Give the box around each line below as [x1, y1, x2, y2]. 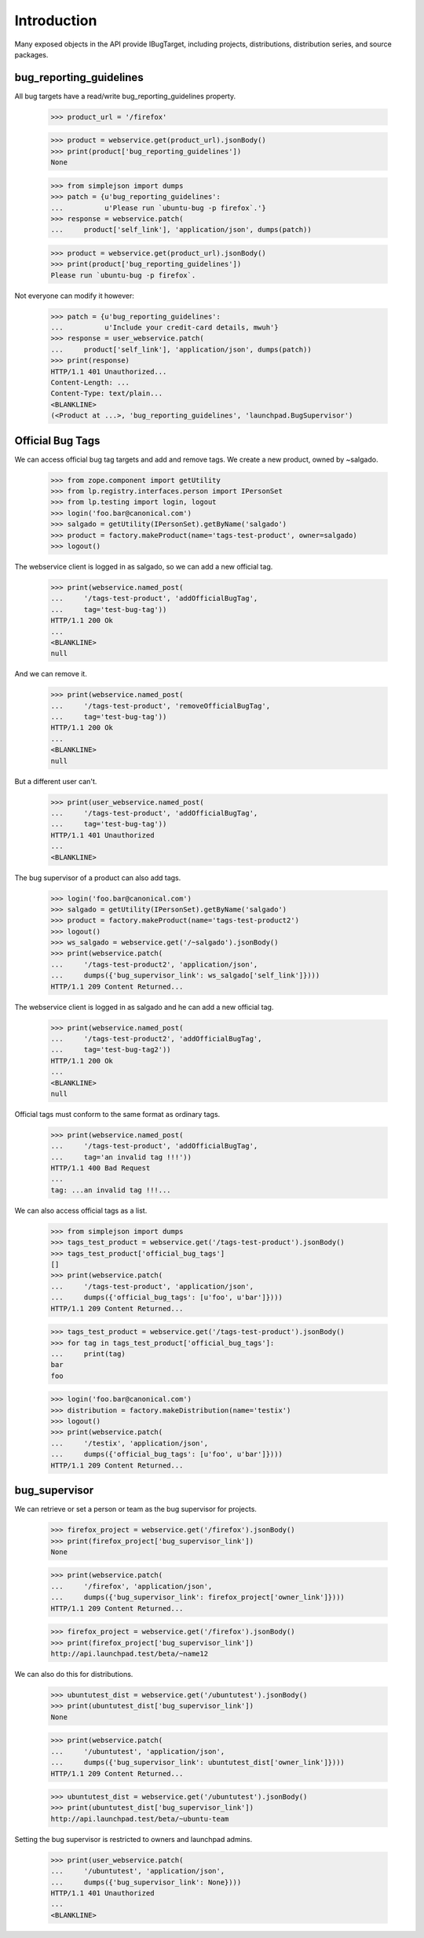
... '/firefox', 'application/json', [50, 1582, 213, 1590]
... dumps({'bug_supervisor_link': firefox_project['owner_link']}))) [50, 1593, 345, 1602]
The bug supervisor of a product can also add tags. [14, 873, 181, 882]
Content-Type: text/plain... [50, 389, 163, 398]
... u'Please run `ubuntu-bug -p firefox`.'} [50, 203, 266, 212]
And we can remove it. [14, 669, 88, 679]
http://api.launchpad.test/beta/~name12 [50, 1649, 208, 1659]
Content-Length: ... [50, 378, 130, 387]
